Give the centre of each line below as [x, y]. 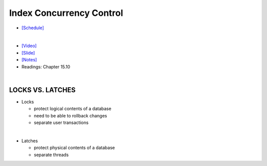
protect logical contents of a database [72, 109]
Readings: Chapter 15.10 [46, 66]
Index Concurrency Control [66, 13]
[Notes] [29, 60]
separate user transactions [61, 122]
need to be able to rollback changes [70, 115]
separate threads [51, 155]
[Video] [29, 46]
